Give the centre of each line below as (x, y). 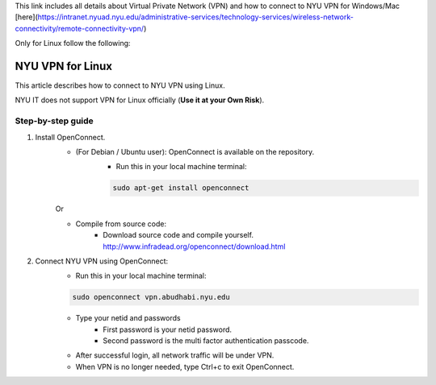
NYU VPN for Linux (64, 66)
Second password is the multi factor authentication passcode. (206, 341)
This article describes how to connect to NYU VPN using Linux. (120, 85)
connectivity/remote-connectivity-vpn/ (80, 28)
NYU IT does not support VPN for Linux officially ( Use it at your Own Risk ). (140, 100)
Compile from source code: (121, 224)
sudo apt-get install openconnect (181, 188)
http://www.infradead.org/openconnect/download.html (194, 246)
